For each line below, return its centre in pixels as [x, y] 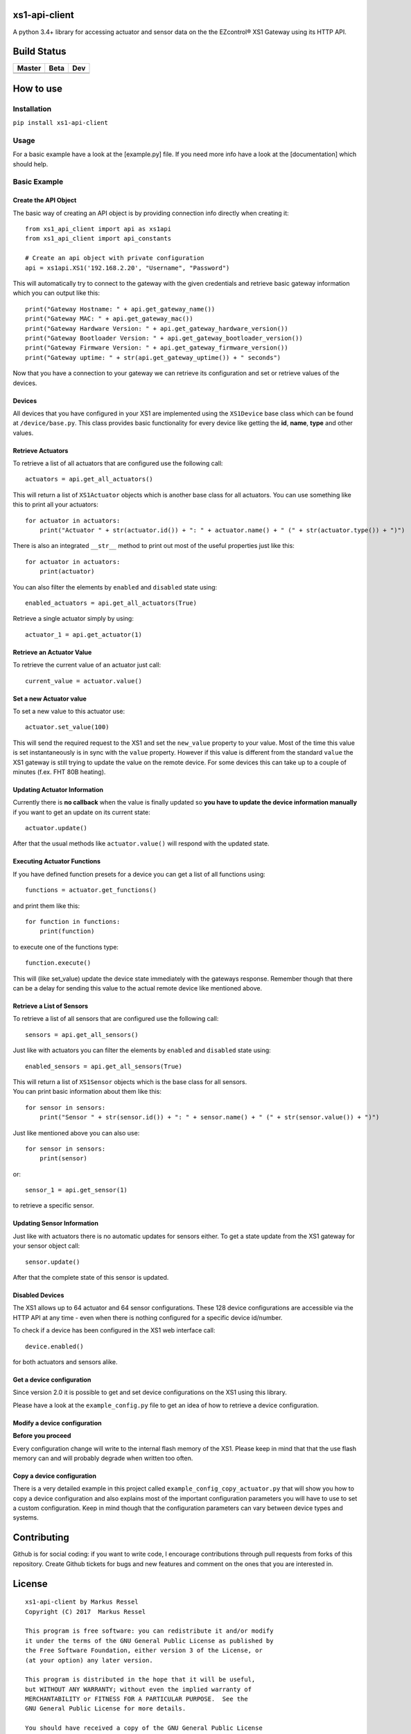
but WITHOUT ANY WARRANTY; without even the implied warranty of [139, 1689]
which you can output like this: [56, 293]
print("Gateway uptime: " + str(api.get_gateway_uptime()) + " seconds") [153, 358]
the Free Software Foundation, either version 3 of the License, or [144, 1650]
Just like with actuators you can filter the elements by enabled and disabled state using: [142, 1050]
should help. [30, 164]
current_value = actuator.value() [84, 681]
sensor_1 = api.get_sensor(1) [77, 1190]
